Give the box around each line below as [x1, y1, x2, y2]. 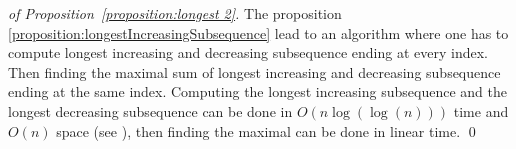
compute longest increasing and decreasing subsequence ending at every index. [8, 42, 488, 63]
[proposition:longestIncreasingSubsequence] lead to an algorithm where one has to [8, 22, 509, 43]
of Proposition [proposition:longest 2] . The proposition [8, 3, 342, 23]
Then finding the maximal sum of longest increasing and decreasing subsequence [8, 61, 501, 82]
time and [453, 100, 509, 121]
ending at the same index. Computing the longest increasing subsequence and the [8, 81, 507, 102]
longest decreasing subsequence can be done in [8, 100, 293, 121]
